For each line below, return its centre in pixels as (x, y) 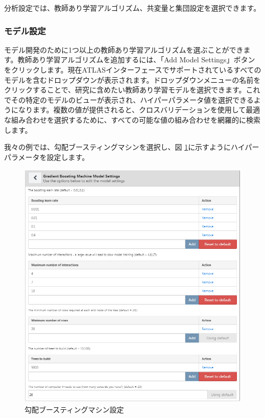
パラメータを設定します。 (47, 157)
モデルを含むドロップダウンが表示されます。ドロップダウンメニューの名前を (132, 79)
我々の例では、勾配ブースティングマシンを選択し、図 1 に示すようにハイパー (132, 147)
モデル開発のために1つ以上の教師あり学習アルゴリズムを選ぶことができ (124, 49)
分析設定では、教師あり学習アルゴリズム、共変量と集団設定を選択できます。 (132, 8)
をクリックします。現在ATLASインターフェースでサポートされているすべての (133, 69)
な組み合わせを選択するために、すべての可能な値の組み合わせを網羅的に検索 (132, 119)
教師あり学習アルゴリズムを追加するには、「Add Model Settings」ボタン (136, 60)
